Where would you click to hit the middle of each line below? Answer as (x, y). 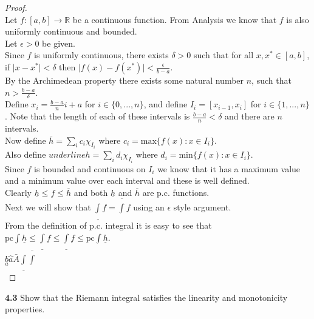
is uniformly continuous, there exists (101, 55)
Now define (26, 140)
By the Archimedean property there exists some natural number (125, 80)
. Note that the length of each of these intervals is (97, 116)
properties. (25, 309)
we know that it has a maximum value (229, 168)
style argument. (202, 207)
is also (298, 19)
